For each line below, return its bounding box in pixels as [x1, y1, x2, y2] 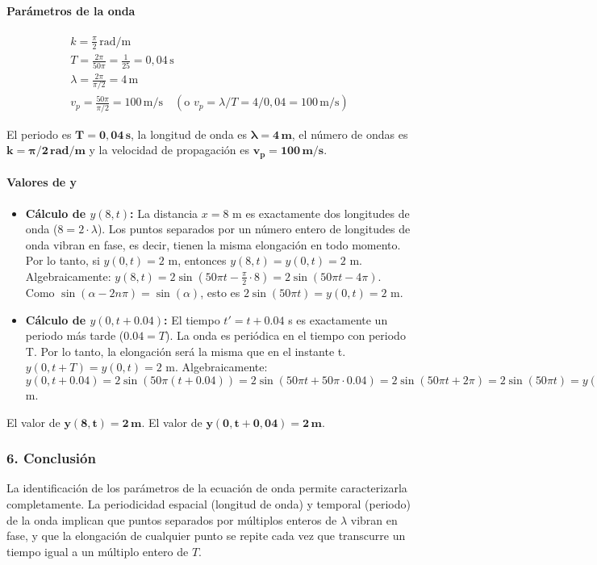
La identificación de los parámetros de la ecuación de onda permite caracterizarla [6, 479, 407, 496]
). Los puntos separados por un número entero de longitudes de [97, 220, 411, 237]
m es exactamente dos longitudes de [232, 204, 410, 221]
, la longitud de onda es [131, 125, 248, 142]
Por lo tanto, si [25, 252, 100, 269]
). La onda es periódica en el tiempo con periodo [165, 327, 406, 344]
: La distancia [130, 204, 198, 221]
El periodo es [6, 125, 72, 142]
